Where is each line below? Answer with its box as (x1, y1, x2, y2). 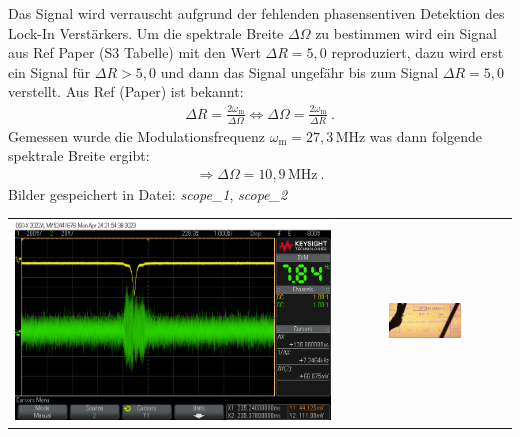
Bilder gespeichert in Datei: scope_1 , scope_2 (8, 183, 288, 204)
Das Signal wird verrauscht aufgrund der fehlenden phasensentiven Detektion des (8, 3, 505, 23)
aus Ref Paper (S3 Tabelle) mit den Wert (8, 42, 261, 63)
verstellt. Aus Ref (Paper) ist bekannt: (8, 81, 244, 102)
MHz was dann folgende (335, 125, 482, 146)
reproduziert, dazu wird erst (331, 42, 504, 63)
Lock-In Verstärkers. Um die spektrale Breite (8, 22, 284, 43)
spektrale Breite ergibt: (8, 145, 150, 166)
